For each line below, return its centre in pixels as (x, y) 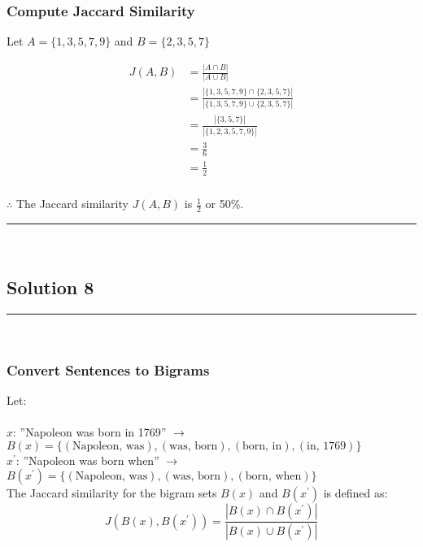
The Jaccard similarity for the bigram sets (112, 493)
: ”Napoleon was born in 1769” (90, 432)
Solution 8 (50, 287)
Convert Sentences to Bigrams (108, 369)
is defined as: (355, 493)
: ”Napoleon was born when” (87, 460)
